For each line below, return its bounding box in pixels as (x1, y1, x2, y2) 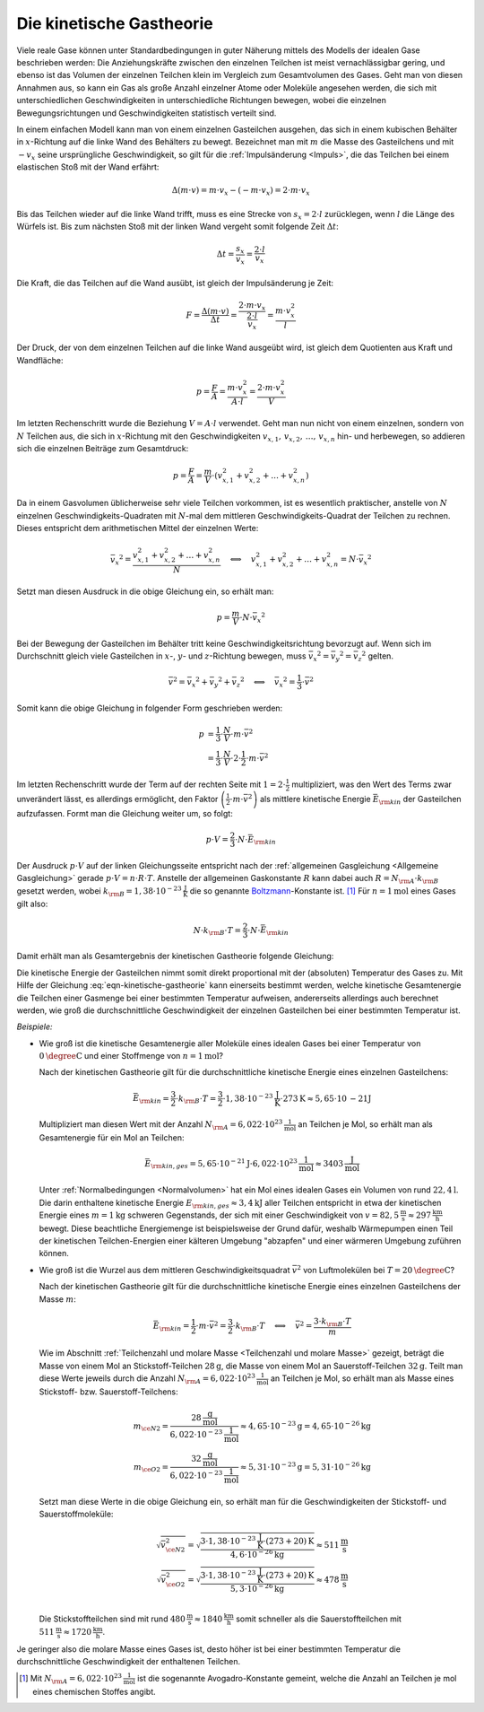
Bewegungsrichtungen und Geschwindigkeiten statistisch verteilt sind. (16, 108, 277, 118)
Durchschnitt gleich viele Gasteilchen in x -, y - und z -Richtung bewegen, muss (16, 651, 307, 661)
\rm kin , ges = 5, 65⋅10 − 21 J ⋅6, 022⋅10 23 (151, 1157, 298, 1171)
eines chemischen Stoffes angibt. (32, 1686, 156, 1697)
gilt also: (16, 898, 48, 910)
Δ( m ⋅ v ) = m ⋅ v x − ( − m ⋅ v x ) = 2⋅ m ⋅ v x (171, 185, 311, 197)
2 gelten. (361, 650, 394, 661)
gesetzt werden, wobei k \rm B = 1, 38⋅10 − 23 (16, 885, 183, 898)
